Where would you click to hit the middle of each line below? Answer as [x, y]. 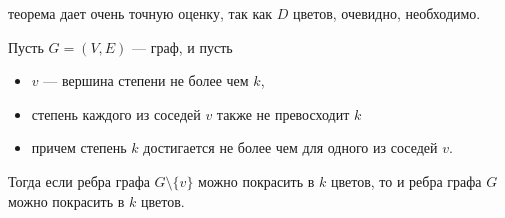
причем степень [79, 147]
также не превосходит [283, 113]
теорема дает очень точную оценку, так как [140, 13]
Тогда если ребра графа [79, 180]
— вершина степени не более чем [146, 80]
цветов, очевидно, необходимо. [387, 13]
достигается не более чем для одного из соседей [290, 147]
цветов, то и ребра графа [406, 180]
